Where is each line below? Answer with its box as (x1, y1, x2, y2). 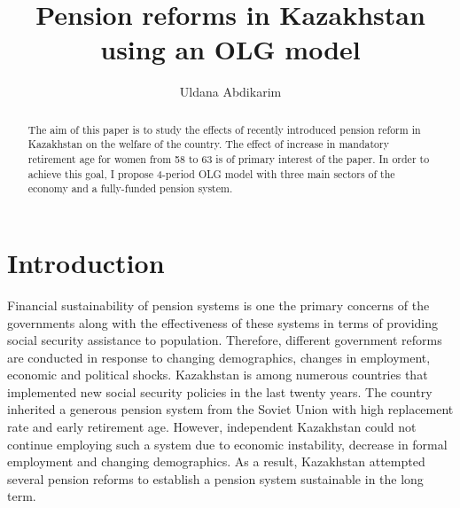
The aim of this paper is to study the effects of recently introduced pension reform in (27, 121, 421, 137)
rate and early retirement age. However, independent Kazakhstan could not (7, 418, 417, 436)
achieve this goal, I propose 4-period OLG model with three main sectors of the (27, 166, 395, 181)
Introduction (7, 244, 165, 280)
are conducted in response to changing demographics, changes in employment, (7, 348, 431, 366)
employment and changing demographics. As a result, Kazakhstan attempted (7, 452, 425, 471)
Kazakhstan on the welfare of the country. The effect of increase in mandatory (27, 137, 389, 152)
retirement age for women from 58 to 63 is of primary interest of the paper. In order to (27, 152, 430, 167)
